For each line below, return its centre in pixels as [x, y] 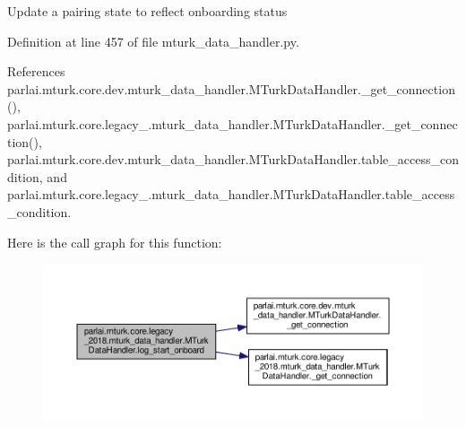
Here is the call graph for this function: [115, 242]
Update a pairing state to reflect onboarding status [147, 11]
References [36, 71]
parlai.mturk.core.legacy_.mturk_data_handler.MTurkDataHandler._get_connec [233, 123]
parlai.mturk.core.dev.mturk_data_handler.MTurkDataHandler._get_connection [231, 88]
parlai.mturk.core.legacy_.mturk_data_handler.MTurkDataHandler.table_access [231, 194]
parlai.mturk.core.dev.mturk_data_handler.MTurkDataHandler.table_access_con [233, 159]
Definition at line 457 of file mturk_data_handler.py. [153, 41]
